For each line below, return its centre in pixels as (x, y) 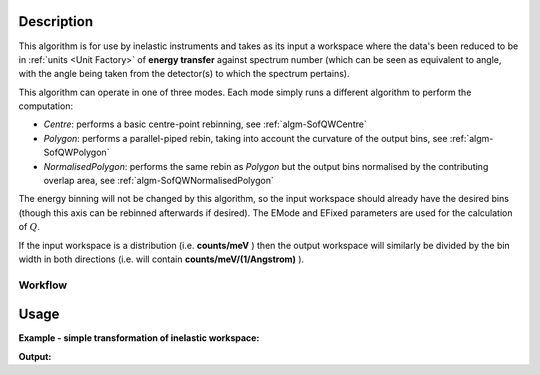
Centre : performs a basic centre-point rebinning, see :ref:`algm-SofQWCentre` (205, 124)
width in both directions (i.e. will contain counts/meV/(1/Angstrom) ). (161, 259)
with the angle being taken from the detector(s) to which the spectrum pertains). (184, 74)
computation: (46, 106)
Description (56, 21)
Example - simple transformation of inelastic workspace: (139, 338)
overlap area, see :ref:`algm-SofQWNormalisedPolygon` (158, 181)
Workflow (43, 285)
